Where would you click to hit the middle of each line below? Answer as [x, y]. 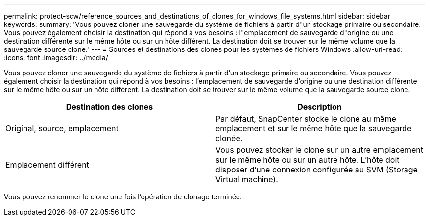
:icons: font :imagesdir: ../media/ [56, 58]
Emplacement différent [47, 165]
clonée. [229, 138]
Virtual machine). [247, 179]
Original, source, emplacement [62, 128]
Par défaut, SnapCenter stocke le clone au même [306, 119]
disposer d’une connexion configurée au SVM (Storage [317, 170]
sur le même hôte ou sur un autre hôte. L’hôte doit [308, 160]
